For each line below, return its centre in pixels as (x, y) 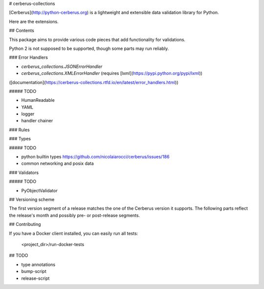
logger (28, 114)
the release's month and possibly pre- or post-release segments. (75, 215)
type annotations (38, 265)
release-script (35, 278)
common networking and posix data (57, 163)
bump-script (34, 271)
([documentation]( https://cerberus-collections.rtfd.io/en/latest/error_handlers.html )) (94, 82)
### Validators (24, 172)
